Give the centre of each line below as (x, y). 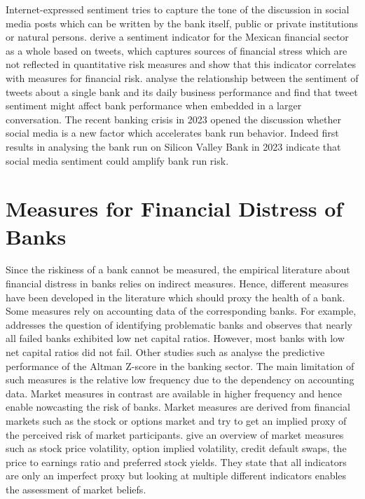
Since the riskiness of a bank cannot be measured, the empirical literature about (178, 269)
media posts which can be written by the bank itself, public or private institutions (182, 23)
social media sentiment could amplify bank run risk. (117, 160)
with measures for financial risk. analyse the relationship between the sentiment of (182, 77)
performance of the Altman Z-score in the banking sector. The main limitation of (180, 365)
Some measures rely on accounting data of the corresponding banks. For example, (181, 311)
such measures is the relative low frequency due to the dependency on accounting (180, 380)
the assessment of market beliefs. (76, 489)
